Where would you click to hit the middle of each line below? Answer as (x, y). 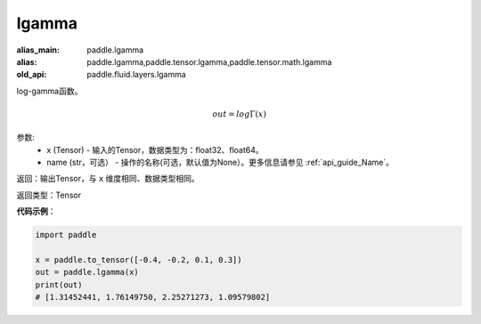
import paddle (66, 235)
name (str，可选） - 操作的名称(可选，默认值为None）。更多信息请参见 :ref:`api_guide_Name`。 (220, 162)
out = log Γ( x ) (240, 114)
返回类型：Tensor (49, 195)
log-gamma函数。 (49, 91)
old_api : (32, 75)
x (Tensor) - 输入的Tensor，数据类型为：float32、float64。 (155, 150)
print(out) (59, 284)
